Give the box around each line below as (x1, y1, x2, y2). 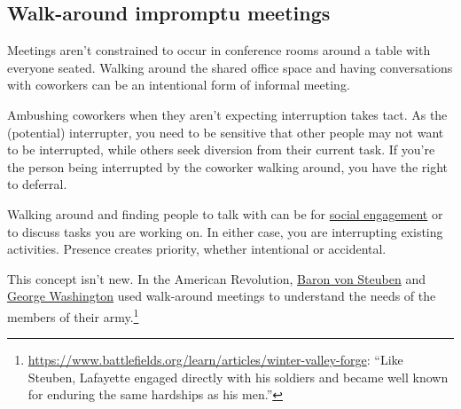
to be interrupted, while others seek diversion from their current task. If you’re (7, 140, 435, 159)
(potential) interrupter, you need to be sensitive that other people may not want (7, 122, 444, 141)
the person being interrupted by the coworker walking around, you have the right (7, 157, 448, 176)
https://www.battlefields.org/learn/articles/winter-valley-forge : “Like (27, 350, 403, 369)
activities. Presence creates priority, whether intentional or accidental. (7, 240, 387, 258)
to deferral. (7, 175, 67, 193)
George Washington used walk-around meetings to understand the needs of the (7, 287, 436, 305)
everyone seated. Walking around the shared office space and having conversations (7, 58, 453, 76)
